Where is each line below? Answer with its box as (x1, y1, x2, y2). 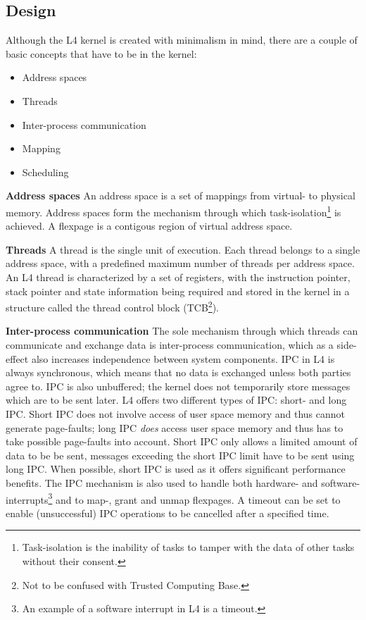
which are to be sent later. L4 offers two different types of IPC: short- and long (6, 392, 347, 407)
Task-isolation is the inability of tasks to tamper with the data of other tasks (22, 540, 355, 554)
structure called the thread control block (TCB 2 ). (6, 298, 219, 314)
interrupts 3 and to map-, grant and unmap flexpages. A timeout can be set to (6, 490, 341, 507)
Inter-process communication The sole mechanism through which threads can (6, 323, 358, 338)
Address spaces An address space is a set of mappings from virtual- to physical (6, 188, 355, 203)
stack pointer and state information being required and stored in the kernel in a (6, 283, 350, 298)
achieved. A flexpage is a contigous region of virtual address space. (6, 218, 293, 233)
